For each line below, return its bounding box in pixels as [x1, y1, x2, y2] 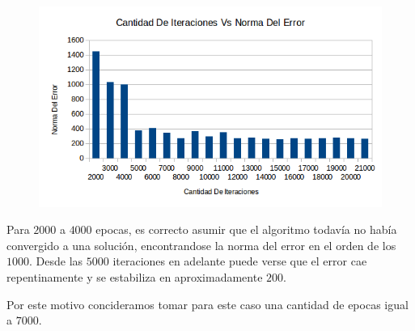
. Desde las [29, 252, 83, 269]
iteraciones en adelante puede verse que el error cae [112, 252, 367, 269]
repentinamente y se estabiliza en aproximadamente [6, 269, 263, 286]
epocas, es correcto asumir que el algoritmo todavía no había [95, 221, 397, 238]
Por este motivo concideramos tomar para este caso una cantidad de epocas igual [6, 295, 409, 312]
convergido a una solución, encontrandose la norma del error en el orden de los [6, 236, 396, 253]
